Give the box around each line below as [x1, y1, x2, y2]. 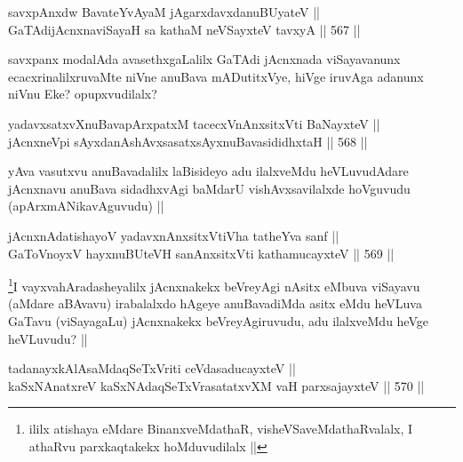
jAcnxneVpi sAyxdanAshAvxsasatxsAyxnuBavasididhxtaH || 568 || [8, 131, 368, 150]
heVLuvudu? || [8, 329, 88, 347]
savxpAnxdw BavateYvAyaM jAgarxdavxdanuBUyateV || [8, 3, 320, 20]
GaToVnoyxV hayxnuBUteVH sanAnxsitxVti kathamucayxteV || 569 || [8, 243, 395, 262]
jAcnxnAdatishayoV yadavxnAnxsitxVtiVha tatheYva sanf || [8, 226, 339, 244]
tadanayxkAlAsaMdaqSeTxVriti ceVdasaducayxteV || [8, 359, 296, 378]
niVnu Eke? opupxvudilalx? [8, 84, 157, 103]
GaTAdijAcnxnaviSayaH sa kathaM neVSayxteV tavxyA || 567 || [8, 20, 361, 38]
